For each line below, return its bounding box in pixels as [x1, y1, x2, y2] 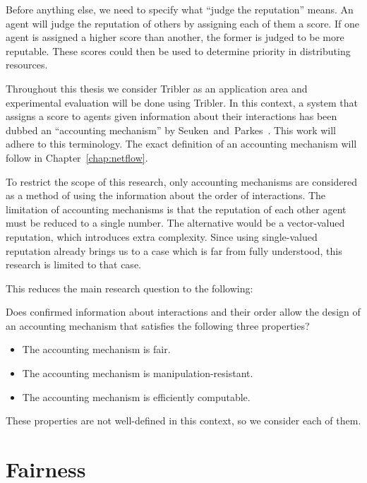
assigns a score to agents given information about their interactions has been [6, 109, 337, 124]
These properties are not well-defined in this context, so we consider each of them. [6, 413, 361, 428]
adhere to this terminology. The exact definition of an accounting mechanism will [6, 136, 357, 151]
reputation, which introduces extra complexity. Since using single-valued [6, 229, 318, 244]
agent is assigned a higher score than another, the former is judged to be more [6, 30, 344, 44]
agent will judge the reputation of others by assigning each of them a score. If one [6, 16, 359, 30]
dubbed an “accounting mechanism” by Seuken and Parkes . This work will [6, 122, 336, 137]
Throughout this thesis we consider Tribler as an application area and [6, 80, 308, 95]
